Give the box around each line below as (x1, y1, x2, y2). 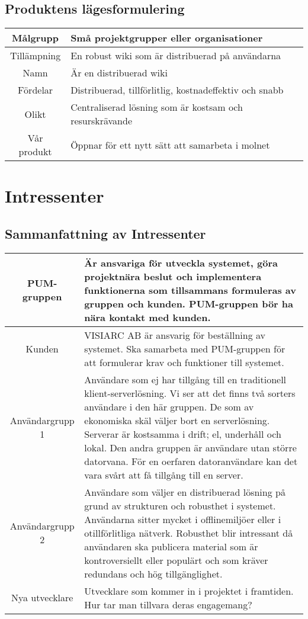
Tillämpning (9, 49, 61, 63)
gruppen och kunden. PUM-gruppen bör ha (84, 296, 294, 310)
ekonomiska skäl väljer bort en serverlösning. (84, 413, 270, 427)
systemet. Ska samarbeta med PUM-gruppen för (84, 341, 285, 355)
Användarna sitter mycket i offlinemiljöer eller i (84, 512, 281, 526)
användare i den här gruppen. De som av (84, 399, 254, 413)
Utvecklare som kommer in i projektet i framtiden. (84, 583, 294, 598)
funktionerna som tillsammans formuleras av (84, 283, 296, 297)
